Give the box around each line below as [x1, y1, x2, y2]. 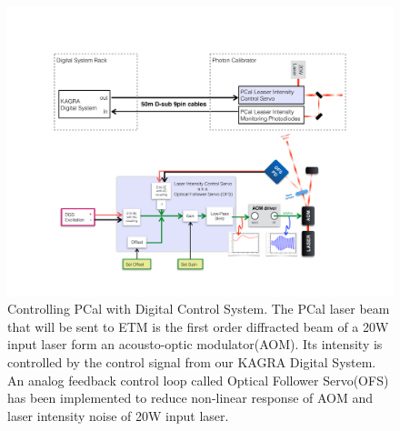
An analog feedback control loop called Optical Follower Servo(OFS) [7, 370, 389, 389]
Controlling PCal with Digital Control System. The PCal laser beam [7, 299, 390, 318]
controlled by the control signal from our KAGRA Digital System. [7, 352, 376, 371]
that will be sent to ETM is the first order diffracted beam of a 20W [7, 316, 389, 336]
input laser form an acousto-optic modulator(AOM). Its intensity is [7, 335, 383, 354]
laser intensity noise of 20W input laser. [7, 406, 229, 425]
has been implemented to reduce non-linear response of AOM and [7, 388, 374, 407]
